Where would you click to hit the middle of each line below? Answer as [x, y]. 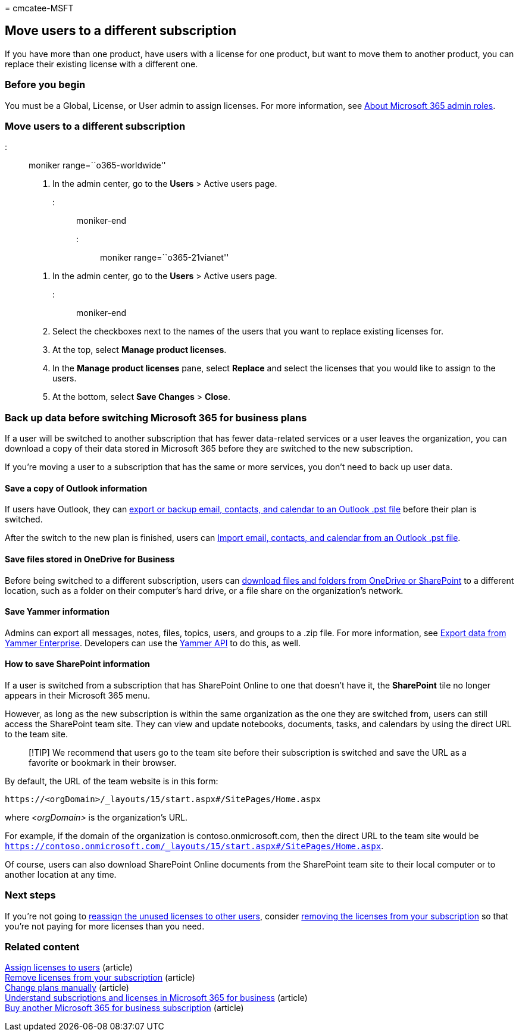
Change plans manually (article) [67, 988]
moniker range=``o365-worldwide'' [97, 165]
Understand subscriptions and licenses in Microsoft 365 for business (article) [156, 998]
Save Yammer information [57, 612]
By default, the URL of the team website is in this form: [112, 781]
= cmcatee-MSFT [39, 8]
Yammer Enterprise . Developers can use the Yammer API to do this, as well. [153, 643]
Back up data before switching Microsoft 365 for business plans [156, 417]
